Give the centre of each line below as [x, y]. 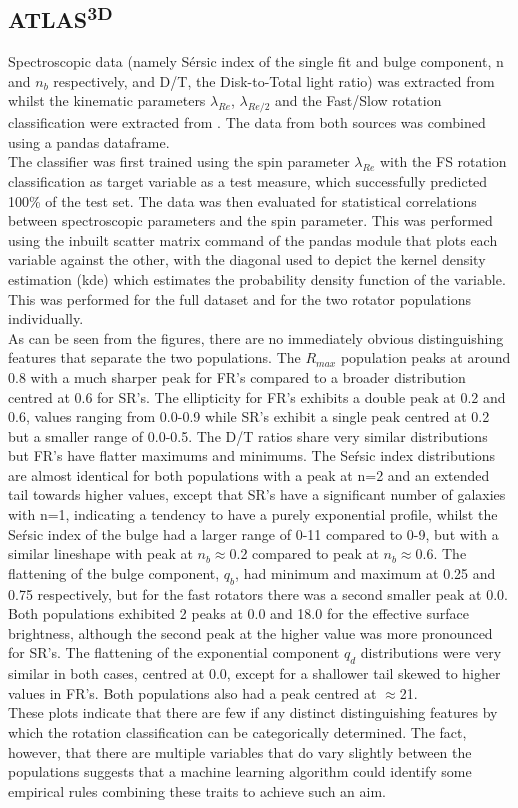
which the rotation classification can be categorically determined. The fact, [237, 732]
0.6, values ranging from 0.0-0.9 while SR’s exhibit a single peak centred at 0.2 [249, 416]
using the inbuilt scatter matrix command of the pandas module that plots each [253, 239]
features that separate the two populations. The [154, 357]
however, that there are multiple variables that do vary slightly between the [240, 751]
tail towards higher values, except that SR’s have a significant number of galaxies [257, 494]
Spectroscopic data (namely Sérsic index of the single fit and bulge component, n [256, 61]
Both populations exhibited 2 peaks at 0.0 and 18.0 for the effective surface [238, 613]
